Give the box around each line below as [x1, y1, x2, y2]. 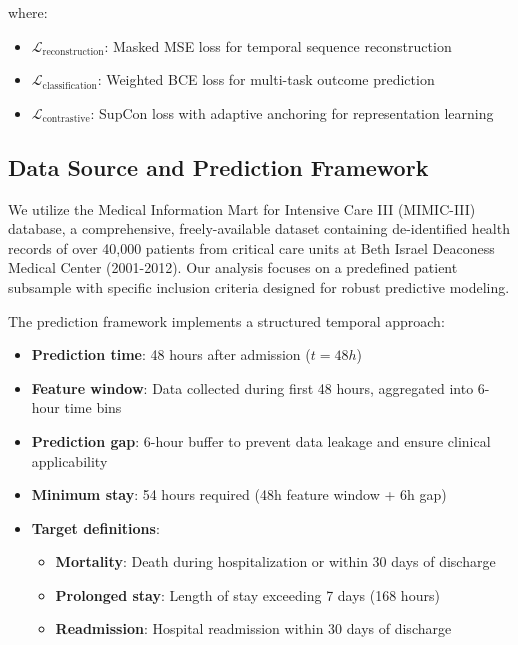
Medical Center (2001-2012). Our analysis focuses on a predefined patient [8, 257, 458, 278]
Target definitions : [31, 517, 160, 538]
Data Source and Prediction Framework [8, 151, 429, 182]
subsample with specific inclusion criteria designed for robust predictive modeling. [8, 276, 510, 297]
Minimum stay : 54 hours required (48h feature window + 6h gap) [31, 484, 447, 505]
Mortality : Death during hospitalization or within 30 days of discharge [55, 551, 496, 572]
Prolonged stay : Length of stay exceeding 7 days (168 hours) [55, 584, 440, 605]
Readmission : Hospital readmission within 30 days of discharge [55, 618, 452, 639]
